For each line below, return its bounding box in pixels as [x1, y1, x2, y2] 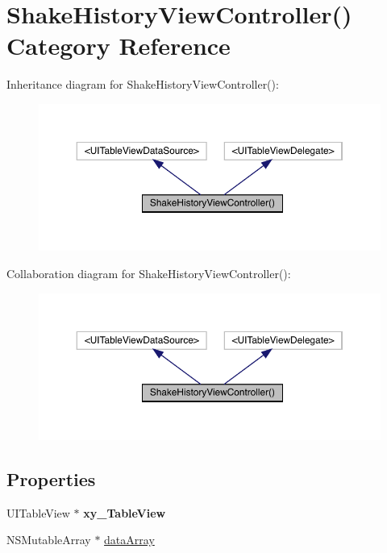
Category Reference [6, 29, 231, 62]
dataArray [104, 531, 155, 548]
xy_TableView [83, 504, 166, 521]
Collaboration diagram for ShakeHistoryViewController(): [6, 264, 291, 281]
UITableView [6, 504, 70, 521]
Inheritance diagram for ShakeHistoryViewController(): [6, 76, 279, 93]
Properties [6, 466, 96, 491]
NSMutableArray [6, 531, 91, 548]
